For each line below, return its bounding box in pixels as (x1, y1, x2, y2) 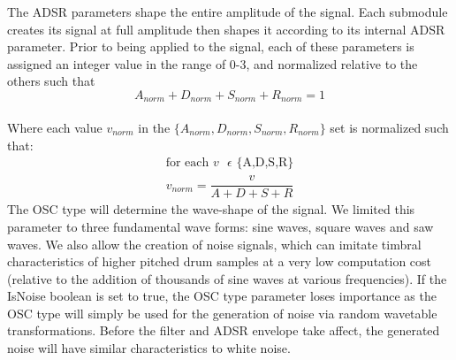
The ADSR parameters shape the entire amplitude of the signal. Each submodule (7, 3, 448, 20)
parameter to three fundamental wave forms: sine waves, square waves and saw (7, 217, 434, 235)
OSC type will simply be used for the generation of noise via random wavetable (7, 303, 437, 322)
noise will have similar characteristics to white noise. (7, 339, 291, 357)
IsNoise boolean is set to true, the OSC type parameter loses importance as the (7, 287, 437, 305)
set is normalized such (330, 119, 449, 137)
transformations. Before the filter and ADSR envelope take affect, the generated (7, 321, 440, 340)
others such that (7, 72, 95, 90)
